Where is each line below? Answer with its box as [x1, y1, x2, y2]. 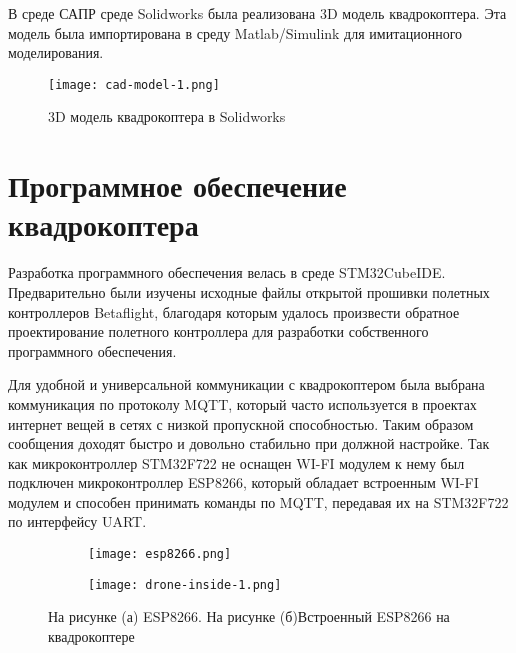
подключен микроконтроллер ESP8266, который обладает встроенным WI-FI [8, 472, 479, 493]
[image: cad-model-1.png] [48, 77, 220, 92]
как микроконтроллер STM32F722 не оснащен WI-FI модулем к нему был [8, 452, 465, 473]
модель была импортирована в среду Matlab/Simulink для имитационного [8, 22, 463, 43]
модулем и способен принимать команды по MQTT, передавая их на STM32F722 [8, 491, 509, 512]
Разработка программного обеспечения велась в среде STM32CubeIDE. [8, 262, 446, 283]
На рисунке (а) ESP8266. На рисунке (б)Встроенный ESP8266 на [48, 606, 450, 627]
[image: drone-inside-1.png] [88, 577, 282, 592]
